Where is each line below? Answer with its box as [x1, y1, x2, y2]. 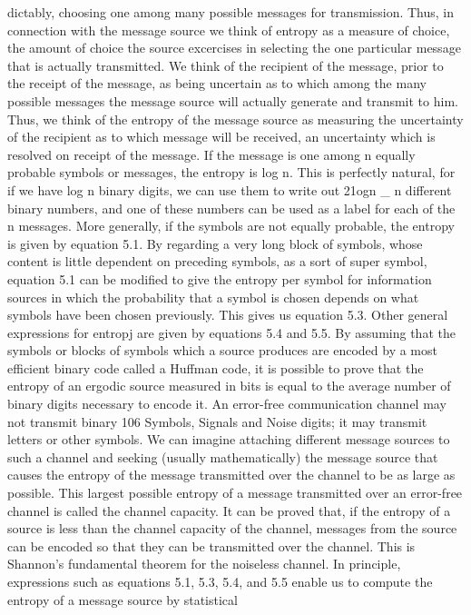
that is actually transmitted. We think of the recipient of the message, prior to [7, 55, 444, 74]
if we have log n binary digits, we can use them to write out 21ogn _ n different [7, 180, 452, 199]
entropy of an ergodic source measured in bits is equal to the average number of [7, 376, 451, 395]
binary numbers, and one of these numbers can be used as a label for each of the [7, 198, 456, 217]
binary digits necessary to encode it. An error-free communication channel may [7, 394, 446, 413]
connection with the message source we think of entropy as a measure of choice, [7, 20, 450, 39]
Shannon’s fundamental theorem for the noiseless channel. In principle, [7, 554, 401, 573]
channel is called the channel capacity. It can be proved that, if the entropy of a [7, 501, 451, 520]
